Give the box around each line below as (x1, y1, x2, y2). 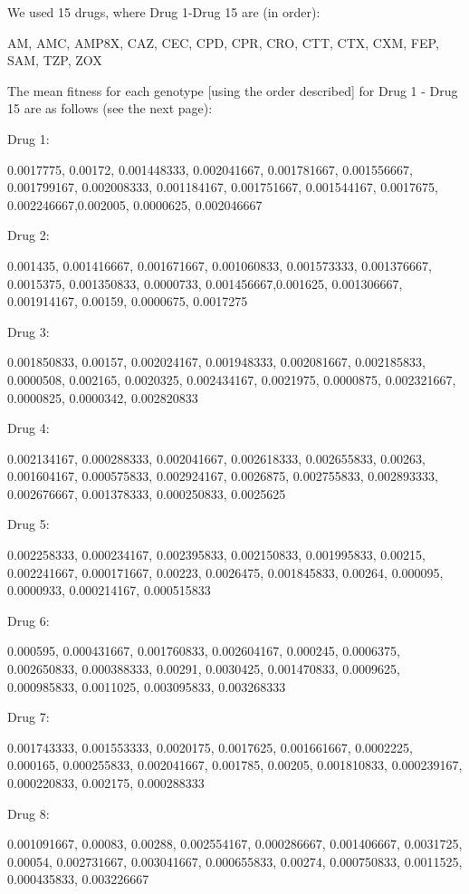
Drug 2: (7, 226, 50, 245)
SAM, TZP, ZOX (7, 51, 102, 70)
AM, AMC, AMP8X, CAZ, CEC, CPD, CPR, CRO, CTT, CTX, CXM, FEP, (7, 33, 439, 52)
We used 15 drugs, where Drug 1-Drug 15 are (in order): (7, 3, 321, 21)
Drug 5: (7, 514, 50, 534)
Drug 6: (7, 610, 50, 630)
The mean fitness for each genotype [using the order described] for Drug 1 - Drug (7, 81, 458, 100)
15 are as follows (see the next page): (7, 99, 213, 118)
